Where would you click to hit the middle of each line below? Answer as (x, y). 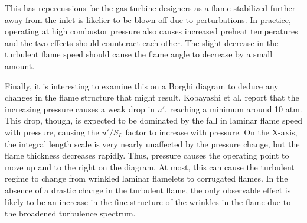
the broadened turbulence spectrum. (70, 213)
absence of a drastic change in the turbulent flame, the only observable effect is (148, 190)
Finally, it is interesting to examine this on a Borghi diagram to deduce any (142, 85)
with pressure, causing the (52, 132)
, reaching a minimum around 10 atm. (233, 109)
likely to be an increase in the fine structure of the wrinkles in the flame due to (148, 201)
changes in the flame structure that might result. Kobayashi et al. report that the (152, 97)
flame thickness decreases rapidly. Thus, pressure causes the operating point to (147, 155)
